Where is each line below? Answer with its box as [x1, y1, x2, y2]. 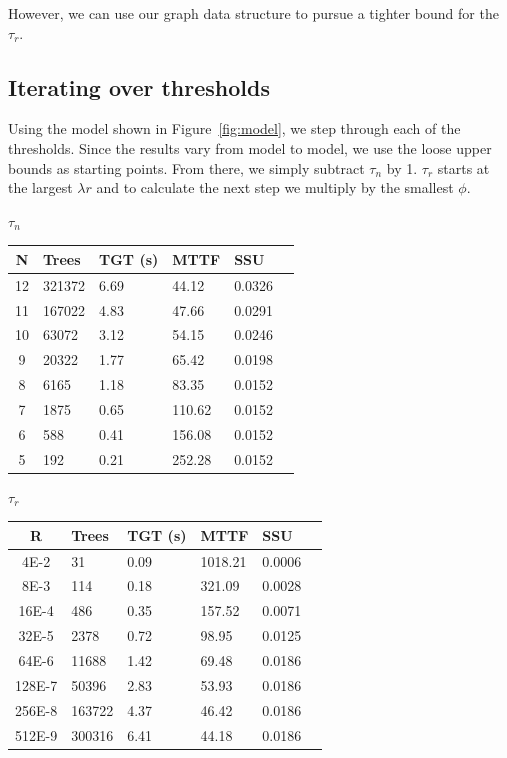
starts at [437, 157, 490, 178]
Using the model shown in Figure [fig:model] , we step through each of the [8, 118, 461, 139]
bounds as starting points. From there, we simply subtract [8, 157, 365, 178]
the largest [8, 177, 73, 198]
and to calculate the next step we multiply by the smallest [96, 177, 454, 198]
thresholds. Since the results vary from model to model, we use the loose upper [8, 137, 492, 158]
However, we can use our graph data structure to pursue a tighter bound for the [8, 3, 499, 23]
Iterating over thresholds [8, 71, 270, 102]
